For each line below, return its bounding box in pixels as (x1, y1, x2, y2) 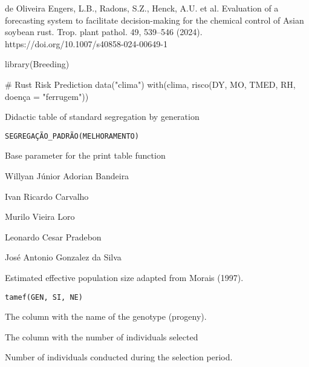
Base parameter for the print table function (5, 149, 166, 162)
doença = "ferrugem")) (5, 90, 89, 102)
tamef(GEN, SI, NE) (5, 293, 83, 302)
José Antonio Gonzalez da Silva (5, 251, 122, 263)
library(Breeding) (5, 58, 70, 70)
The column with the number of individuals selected (5, 330, 198, 343)
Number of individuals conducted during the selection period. (5, 351, 233, 363)
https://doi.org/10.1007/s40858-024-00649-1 (5, 37, 168, 50)
